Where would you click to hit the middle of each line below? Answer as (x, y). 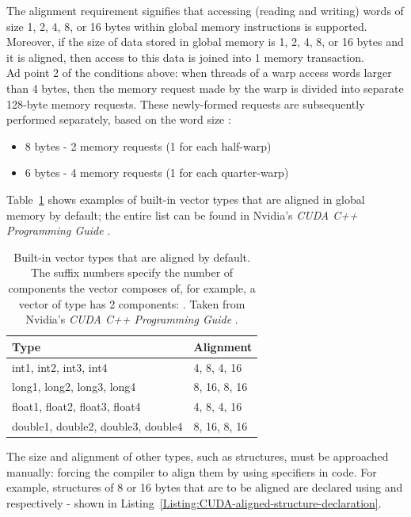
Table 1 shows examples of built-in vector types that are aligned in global (186, 199)
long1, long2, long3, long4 (74, 387)
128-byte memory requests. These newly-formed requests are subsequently (186, 103)
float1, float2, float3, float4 (76, 406)
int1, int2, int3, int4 (60, 367)
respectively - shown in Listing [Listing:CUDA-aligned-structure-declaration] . (194, 502)
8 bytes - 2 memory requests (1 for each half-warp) (148, 146)
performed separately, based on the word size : (119, 119)
